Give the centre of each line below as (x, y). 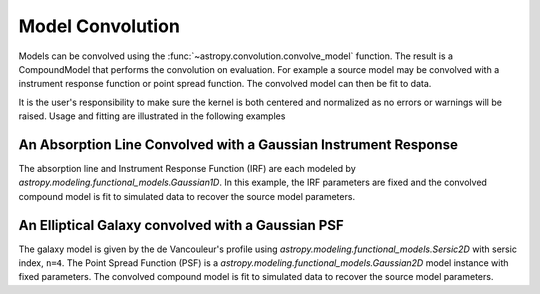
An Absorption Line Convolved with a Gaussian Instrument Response (238, 144)
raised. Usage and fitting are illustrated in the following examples (152, 116)
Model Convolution (99, 26)
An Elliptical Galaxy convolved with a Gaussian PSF (181, 225)
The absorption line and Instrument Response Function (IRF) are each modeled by (187, 169)
